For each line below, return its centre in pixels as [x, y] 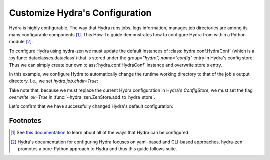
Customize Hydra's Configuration [80, 13]
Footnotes [25, 120]
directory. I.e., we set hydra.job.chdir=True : [54, 81]
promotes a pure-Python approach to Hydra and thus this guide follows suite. [98, 149]
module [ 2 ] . [21, 42]
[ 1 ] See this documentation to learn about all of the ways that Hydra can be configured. [100, 133]
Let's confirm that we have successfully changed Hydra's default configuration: [91, 106]
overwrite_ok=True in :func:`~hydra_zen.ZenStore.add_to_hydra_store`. [82, 97]
